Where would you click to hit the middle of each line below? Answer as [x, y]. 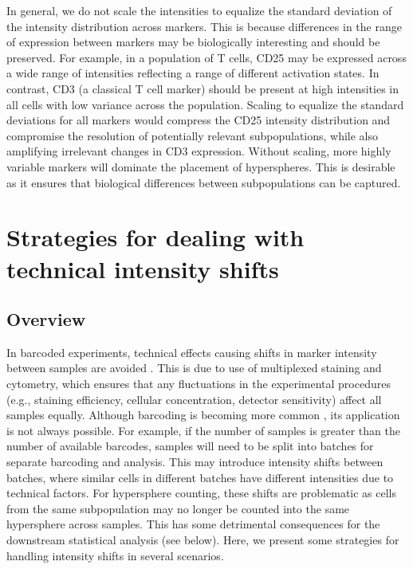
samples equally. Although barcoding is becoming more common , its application [203, 415]
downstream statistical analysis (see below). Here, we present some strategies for [203, 540]
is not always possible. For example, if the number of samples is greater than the [203, 430]
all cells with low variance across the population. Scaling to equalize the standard [205, 104]
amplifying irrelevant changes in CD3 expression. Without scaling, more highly [199, 151]
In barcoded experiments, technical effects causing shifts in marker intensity [192, 352]
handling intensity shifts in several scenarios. [115, 555]
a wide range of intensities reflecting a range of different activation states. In [193, 73]
